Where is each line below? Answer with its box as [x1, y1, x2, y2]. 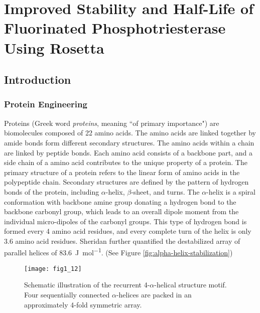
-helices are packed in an [116, 289, 192, 299]
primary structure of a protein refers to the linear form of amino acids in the [4, 167, 240, 177]
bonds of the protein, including [4, 186, 99, 197]
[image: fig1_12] [24, 265, 82, 272]
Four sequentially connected [24, 289, 110, 299]
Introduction [4, 72, 71, 87]
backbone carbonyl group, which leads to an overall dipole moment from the [4, 206, 239, 217]
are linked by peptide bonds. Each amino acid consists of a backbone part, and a [4, 147, 252, 158]
